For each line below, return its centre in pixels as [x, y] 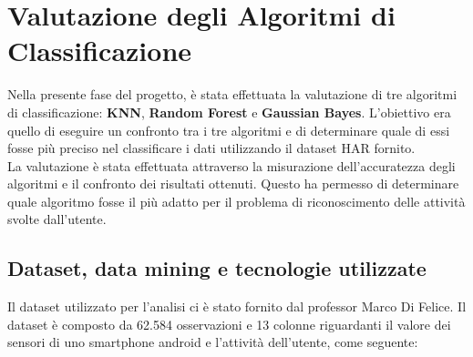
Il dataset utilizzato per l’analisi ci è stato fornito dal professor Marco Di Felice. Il [237, 306]
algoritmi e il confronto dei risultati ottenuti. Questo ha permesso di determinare [233, 184]
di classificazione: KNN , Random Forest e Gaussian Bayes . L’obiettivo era [229, 112]
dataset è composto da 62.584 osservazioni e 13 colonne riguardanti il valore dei [229, 324]
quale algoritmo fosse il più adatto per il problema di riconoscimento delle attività [236, 201]
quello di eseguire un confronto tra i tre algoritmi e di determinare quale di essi [229, 130]
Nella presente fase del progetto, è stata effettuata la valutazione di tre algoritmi [232, 94]
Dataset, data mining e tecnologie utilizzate [217, 268]
